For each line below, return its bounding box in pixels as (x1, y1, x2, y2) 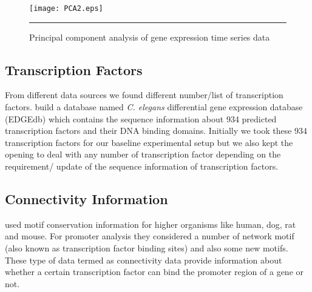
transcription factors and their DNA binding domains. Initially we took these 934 (5, 124, 308, 137)
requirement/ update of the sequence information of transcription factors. (5, 160, 279, 173)
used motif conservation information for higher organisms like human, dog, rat (5, 217, 296, 230)
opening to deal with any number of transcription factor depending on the (5, 148, 281, 161)
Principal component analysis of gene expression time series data (29, 30, 270, 43)
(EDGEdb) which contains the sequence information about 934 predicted (5, 112, 277, 125)
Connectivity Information (5, 190, 168, 208)
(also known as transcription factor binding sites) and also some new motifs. (5, 242, 288, 254)
